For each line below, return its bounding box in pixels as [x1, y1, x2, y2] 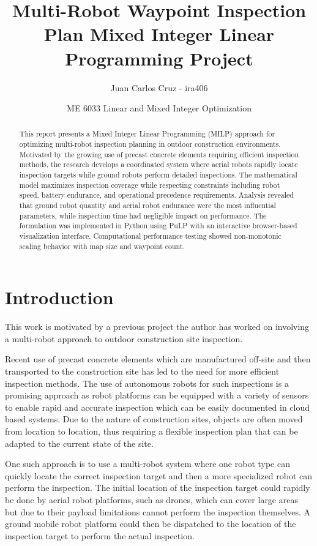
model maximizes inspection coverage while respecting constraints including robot [19, 179, 280, 190]
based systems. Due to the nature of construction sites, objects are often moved [5, 413, 303, 425]
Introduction [5, 285, 114, 310]
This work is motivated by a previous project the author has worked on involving [5, 320, 310, 333]
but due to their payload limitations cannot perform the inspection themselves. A [5, 505, 310, 518]
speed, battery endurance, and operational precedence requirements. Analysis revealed [19, 190, 294, 200]
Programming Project [65, 45, 253, 70]
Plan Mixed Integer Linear [43, 21, 275, 47]
